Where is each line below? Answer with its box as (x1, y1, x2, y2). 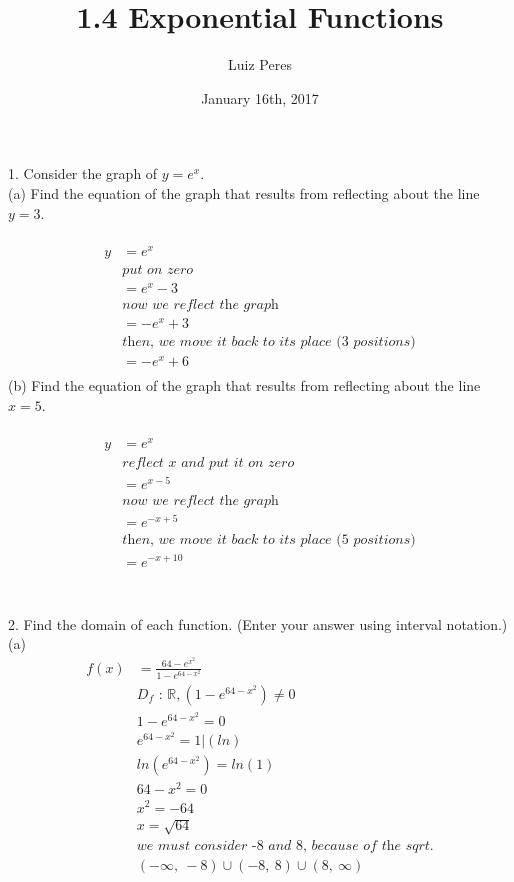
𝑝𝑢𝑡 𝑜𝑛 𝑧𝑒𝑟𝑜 (122, 262, 194, 277)
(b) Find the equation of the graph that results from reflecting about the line (8, 375, 481, 396)
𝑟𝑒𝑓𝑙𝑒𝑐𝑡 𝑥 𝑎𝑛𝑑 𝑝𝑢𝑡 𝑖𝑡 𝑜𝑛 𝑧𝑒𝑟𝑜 (122, 456, 295, 471)
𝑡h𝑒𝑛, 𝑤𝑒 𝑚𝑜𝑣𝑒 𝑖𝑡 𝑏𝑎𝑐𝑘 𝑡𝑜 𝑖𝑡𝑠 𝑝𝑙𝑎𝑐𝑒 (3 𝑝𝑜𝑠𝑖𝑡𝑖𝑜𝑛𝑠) (122, 335, 416, 350)
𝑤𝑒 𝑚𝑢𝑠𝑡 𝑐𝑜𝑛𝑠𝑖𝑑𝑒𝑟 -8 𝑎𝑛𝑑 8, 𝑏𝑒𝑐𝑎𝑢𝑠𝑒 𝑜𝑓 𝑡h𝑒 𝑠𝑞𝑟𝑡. (136, 839, 434, 854)
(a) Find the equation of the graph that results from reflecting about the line (8, 182, 480, 203)
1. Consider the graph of (8, 163, 158, 184)
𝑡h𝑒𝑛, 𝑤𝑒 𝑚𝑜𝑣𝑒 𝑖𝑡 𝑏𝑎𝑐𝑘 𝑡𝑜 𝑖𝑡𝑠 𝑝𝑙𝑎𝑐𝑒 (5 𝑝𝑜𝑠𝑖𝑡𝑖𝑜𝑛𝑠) (122, 533, 416, 548)
